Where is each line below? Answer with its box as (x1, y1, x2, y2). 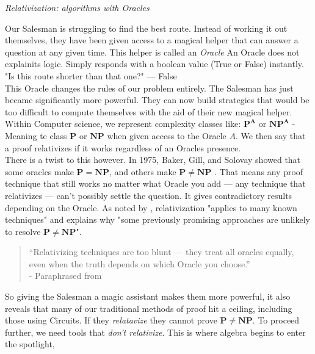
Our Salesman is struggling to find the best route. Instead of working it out (5, 21, 288, 34)
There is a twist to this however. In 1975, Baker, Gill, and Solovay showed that (5, 153, 301, 166)
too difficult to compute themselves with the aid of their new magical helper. (5, 105, 292, 118)
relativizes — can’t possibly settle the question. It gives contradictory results (5, 189, 292, 201)
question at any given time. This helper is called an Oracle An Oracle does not (5, 45, 300, 58)
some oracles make (5, 165, 74, 178)
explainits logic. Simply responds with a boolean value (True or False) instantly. (5, 57, 304, 70)
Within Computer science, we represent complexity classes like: (5, 117, 241, 130)
